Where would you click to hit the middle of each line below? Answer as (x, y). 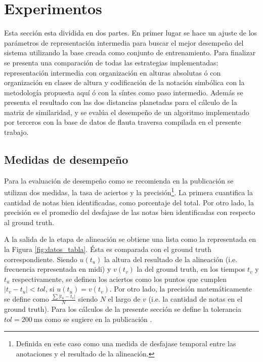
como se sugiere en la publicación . (98, 319)
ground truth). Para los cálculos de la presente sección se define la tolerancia (123, 309)
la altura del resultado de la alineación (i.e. (171, 259)
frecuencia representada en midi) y (58, 269)
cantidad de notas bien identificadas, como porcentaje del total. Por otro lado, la (129, 202)
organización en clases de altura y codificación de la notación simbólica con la (124, 82)
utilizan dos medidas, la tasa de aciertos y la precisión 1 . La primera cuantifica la (128, 192)
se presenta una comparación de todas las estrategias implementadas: (111, 62)
